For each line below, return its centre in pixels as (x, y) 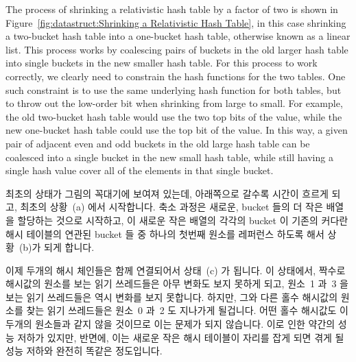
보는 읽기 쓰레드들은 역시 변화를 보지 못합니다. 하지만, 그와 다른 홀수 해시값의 (172, 297)
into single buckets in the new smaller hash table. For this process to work (162, 63)
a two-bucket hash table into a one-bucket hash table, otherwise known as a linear (178, 36)
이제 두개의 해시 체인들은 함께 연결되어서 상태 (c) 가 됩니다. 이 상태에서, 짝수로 (176, 270)
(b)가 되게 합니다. (57, 247)
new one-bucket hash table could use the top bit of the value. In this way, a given (177, 130)
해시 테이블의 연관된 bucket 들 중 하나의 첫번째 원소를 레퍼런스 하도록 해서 (165, 233)
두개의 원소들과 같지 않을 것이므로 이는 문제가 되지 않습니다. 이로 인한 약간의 (170, 324)
